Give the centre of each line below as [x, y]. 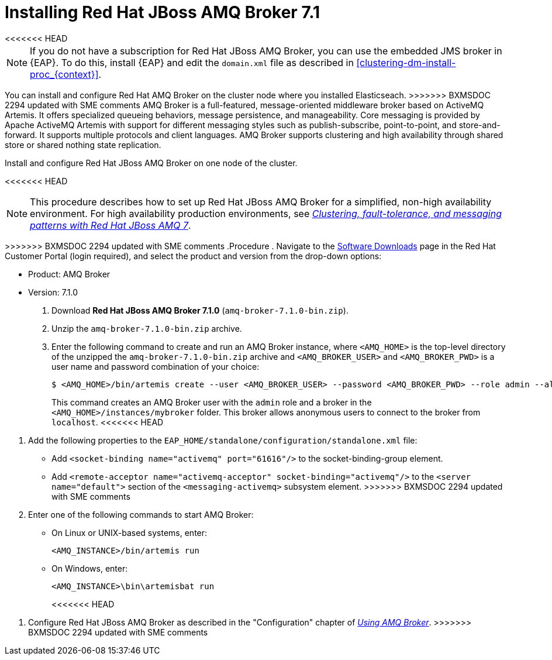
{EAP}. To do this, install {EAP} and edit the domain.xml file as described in [192, 62]
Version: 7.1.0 [53, 292]
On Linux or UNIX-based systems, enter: [130, 532]
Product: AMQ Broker [69, 274]
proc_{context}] [64, 74]
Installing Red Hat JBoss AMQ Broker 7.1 [163, 12]
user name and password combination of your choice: [156, 366]
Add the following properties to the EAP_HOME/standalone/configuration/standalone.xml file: [223, 440]
